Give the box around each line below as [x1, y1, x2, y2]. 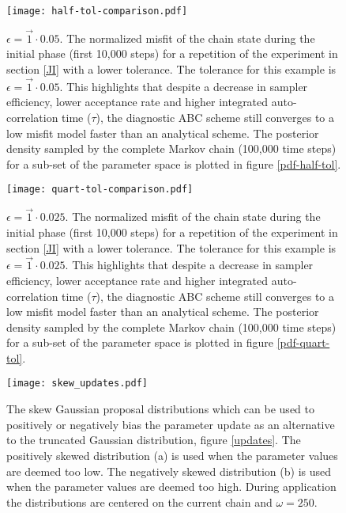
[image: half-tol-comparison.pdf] [6, 6, 188, 17]
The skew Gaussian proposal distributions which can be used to [6, 401, 314, 417]
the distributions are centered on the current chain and [6, 493, 273, 510]
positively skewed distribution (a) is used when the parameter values [6, 446, 338, 463]
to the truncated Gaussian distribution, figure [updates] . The [6, 431, 301, 448]
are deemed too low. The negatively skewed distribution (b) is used [6, 462, 332, 479]
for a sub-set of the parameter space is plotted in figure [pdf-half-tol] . [6, 155, 341, 172]
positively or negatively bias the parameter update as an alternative [6, 416, 335, 432]
